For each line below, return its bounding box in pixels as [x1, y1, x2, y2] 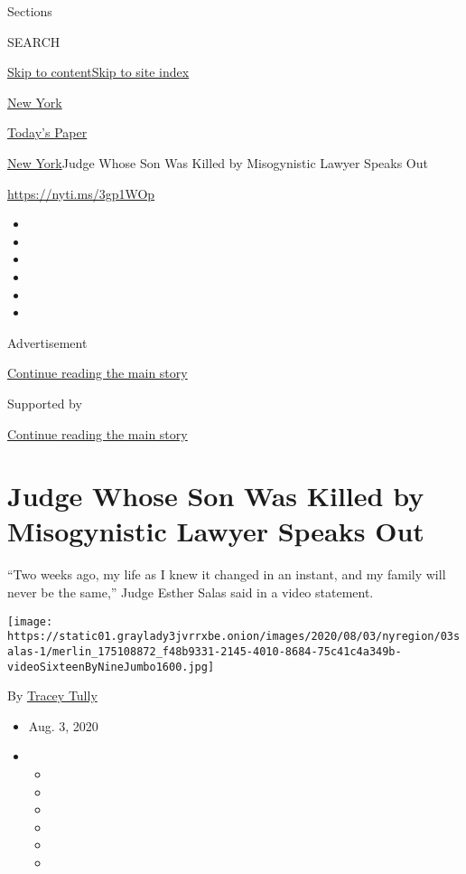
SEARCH [7, 32, 61, 51]
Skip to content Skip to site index [7, 62, 190, 81]
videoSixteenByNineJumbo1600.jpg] [7, 660, 215, 673]
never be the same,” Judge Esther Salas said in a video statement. [7, 583, 374, 601]
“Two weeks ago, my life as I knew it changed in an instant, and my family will [7, 565, 446, 584]
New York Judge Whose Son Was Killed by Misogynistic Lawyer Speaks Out [7, 153, 428, 172]
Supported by [7, 393, 82, 412]
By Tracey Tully [7, 686, 98, 705]
